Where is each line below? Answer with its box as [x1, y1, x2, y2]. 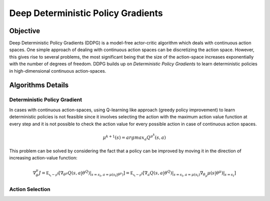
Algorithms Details [9, 81, 69, 90]
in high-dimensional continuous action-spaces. [9, 68, 106, 74]
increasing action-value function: [9, 155, 77, 161]
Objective [9, 27, 40, 35]
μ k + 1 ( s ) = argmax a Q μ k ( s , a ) [102, 133, 166, 141]
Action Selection [9, 185, 50, 192]
